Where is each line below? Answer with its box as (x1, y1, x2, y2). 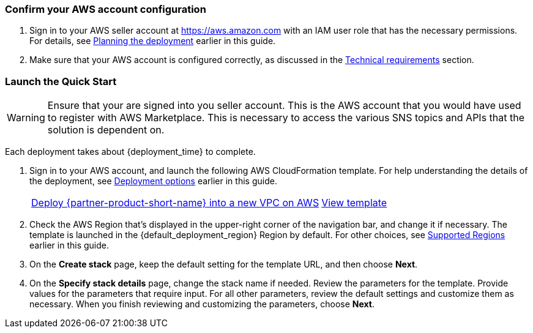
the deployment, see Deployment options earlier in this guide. (29, 176, 277, 187)
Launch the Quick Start (5, 75, 117, 88)
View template (321, 196, 387, 209)
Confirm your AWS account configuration (5, 3, 206, 15)
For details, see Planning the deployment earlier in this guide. (29, 36, 276, 47)
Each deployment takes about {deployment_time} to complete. (5, 146, 256, 157)
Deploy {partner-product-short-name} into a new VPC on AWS (31, 196, 319, 209)
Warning (7, 111, 45, 124)
